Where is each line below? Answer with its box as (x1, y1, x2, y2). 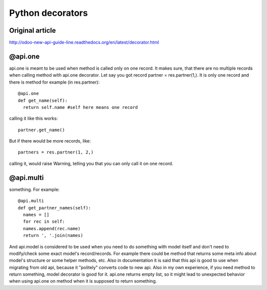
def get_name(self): (18, 97, 68, 103)
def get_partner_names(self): (18, 205, 91, 210)
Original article (9, 26, 56, 35)
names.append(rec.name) (23, 226, 81, 231)
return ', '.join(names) (23, 233, 84, 239)
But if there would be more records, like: (9, 138, 91, 144)
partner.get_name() (18, 127, 65, 133)
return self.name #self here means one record (23, 104, 138, 110)
